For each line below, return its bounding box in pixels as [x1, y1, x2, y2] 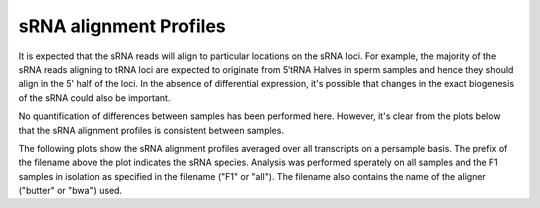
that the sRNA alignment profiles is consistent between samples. [18, 124, 285, 136]
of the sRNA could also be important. [18, 91, 171, 104]
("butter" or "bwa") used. [18, 185, 123, 197]
